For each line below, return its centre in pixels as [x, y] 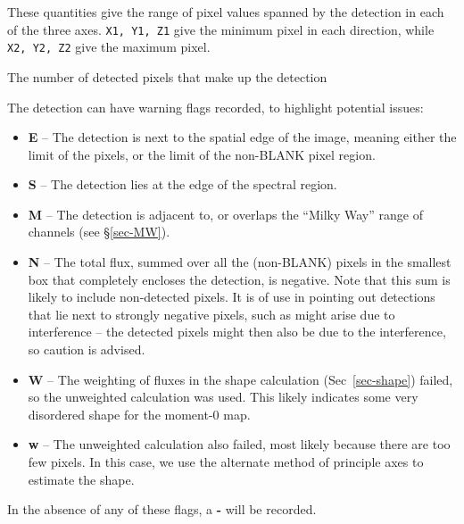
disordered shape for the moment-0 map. [139, 414]
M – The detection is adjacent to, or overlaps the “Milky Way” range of [225, 214]
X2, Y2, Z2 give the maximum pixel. [109, 47]
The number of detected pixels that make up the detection [167, 76]
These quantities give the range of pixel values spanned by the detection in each [226, 12]
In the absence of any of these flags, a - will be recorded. [162, 509]
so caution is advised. [87, 349]
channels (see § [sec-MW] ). [99, 232]
